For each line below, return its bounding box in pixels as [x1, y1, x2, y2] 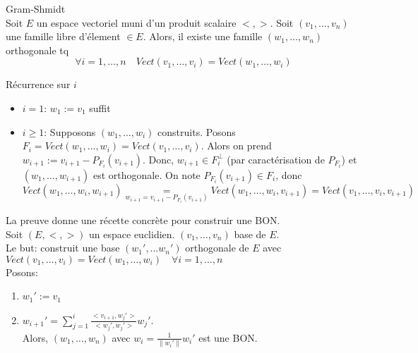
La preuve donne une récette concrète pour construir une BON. [6, 212, 280, 227]
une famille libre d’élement [6, 29, 121, 44]
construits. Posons [157, 124, 236, 139]
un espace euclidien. [89, 226, 175, 241]
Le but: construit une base [6, 240, 120, 255]
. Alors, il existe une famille [143, 29, 263, 44]
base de [234, 226, 266, 241]
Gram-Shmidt [6, 1, 66, 16]
